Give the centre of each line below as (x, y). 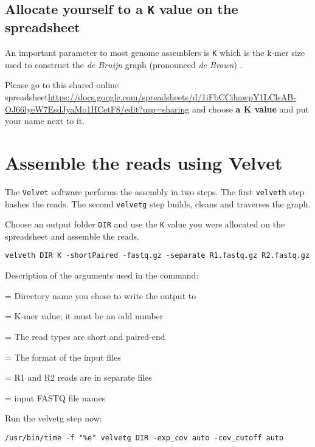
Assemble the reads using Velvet (144, 162)
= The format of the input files (63, 357)
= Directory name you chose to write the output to (101, 295)
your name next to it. (45, 121)
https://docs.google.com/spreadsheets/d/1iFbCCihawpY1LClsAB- (172, 97)
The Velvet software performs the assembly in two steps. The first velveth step (155, 191)
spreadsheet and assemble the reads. (72, 236)
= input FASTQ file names (55, 397)
